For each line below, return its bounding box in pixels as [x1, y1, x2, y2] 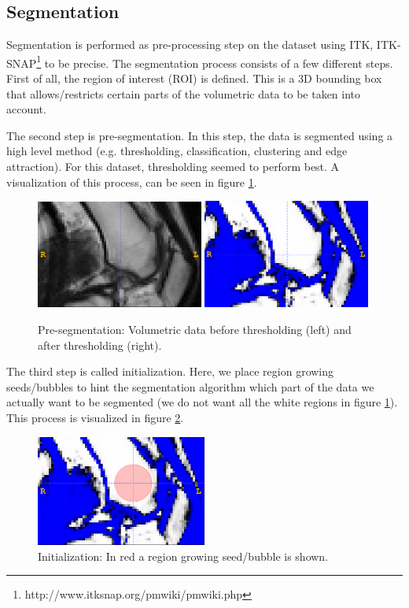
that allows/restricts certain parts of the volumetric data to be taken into [6, 85, 361, 102]
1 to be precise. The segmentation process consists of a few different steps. [36, 52, 393, 71]
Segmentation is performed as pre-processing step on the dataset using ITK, [6, 36, 374, 53]
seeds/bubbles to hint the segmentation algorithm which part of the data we [6, 378, 374, 395]
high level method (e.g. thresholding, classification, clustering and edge [6, 143, 348, 159]
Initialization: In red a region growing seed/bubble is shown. [38, 547, 329, 564]
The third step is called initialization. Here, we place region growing [6, 363, 334, 380]
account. [6, 101, 46, 117]
